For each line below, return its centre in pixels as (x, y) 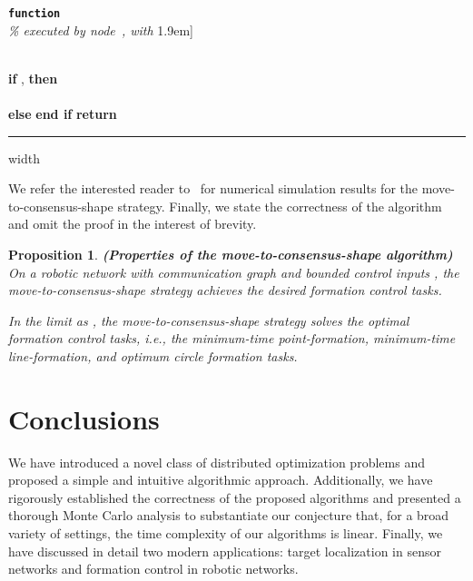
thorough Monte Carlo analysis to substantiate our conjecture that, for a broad (229, 515)
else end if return (63, 114)
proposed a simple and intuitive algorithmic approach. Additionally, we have (221, 480)
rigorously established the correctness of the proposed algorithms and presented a (235, 497)
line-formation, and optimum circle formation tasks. (153, 355)
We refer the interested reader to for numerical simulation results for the (213, 188)
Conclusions (84, 418)
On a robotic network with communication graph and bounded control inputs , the (234, 272)
